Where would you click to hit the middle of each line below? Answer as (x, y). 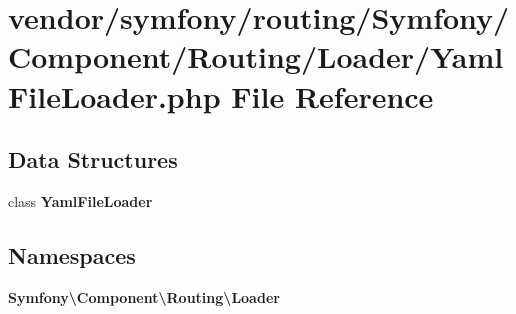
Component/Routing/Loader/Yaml (256, 56)
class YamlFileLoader (80, 200)
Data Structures (93, 159)
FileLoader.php (114, 95)
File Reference (332, 95)
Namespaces (72, 254)
